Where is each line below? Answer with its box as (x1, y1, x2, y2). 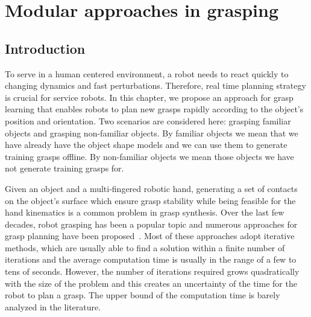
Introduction (5, 39, 86, 57)
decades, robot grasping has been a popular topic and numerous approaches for (5, 217, 298, 230)
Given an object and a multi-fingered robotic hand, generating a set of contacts (5, 182, 298, 194)
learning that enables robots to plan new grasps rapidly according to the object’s (5, 103, 304, 115)
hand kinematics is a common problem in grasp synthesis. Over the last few (5, 206, 284, 219)
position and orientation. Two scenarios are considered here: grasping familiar (5, 114, 291, 127)
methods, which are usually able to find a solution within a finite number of (5, 241, 285, 254)
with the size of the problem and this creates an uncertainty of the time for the (5, 277, 297, 289)
